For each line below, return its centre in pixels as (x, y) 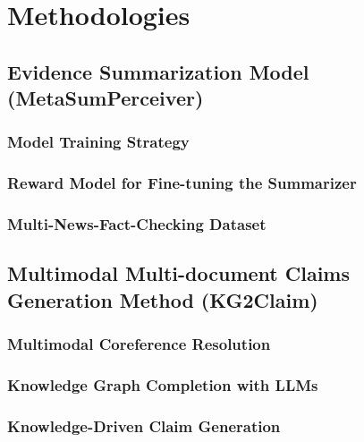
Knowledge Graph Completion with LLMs (163, 385)
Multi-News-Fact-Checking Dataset (137, 224)
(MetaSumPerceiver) (106, 98)
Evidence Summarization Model (158, 71)
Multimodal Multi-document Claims (178, 273)
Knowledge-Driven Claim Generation (144, 425)
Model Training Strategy (98, 142)
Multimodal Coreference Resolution (139, 344)
